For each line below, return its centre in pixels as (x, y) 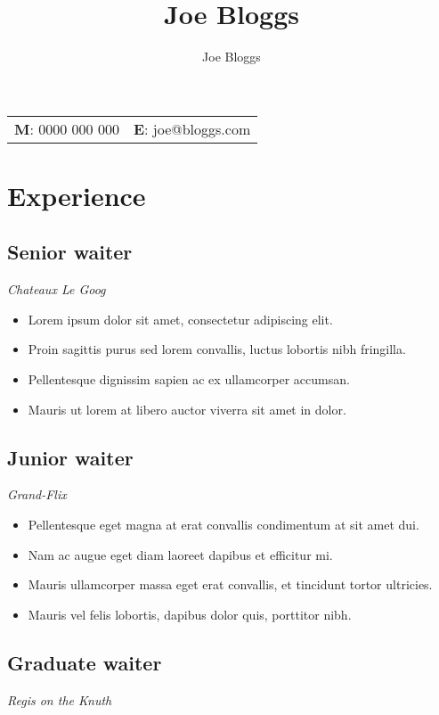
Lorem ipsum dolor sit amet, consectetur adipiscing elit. (180, 319)
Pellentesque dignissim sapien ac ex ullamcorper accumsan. (189, 379)
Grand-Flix (37, 494)
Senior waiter (70, 252)
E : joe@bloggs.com (192, 128)
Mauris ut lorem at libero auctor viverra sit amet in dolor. (187, 409)
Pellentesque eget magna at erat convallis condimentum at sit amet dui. (224, 525)
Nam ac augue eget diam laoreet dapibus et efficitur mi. (180, 554)
